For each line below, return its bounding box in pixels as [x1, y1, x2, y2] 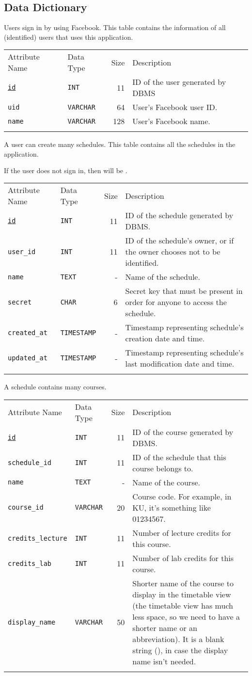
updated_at [8, 354, 47, 362]
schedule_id [8, 458, 52, 467]
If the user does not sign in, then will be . [4, 165, 127, 175]
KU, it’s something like [132, 501, 211, 513]
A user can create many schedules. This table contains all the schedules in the [4, 139, 236, 149]
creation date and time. [125, 333, 205, 344]
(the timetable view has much [132, 599, 233, 611]
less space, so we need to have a [132, 611, 240, 622]
